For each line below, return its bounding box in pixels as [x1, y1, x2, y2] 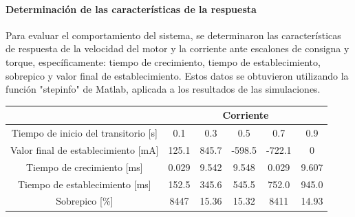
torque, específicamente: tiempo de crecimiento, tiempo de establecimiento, [6, 54, 321, 69]
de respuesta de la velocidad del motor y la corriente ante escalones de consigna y [6, 41, 349, 56]
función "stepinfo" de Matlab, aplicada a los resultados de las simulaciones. [6, 82, 321, 96]
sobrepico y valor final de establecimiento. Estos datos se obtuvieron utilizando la [6, 68, 349, 82]
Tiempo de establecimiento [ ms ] [17, 176, 151, 191]
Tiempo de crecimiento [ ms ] [25, 159, 143, 174]
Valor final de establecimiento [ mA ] [10, 142, 159, 157]
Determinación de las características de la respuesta [6, 1, 257, 16]
